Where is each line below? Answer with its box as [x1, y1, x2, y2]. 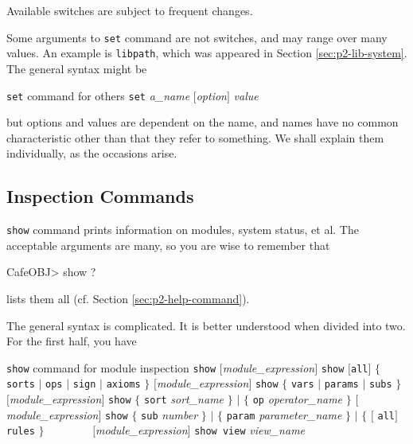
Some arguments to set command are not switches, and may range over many [6, 29, 388, 45]
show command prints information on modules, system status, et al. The [6, 221, 359, 238]
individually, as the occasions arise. [6, 145, 177, 162]
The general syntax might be [6, 60, 147, 76]
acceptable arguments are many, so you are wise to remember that [6, 236, 330, 253]
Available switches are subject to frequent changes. [6, 2, 253, 18]
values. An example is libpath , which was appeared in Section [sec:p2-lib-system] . [6, 45, 407, 61]
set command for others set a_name [6, 87, 190, 103]
